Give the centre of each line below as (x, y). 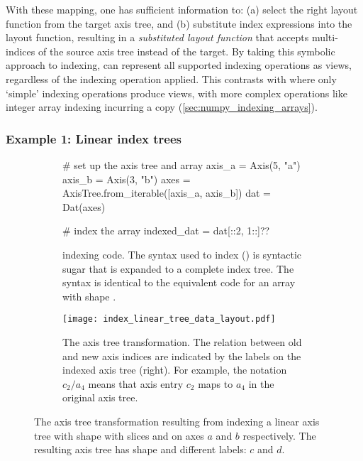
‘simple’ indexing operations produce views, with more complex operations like (177, 93)
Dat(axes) (84, 206)
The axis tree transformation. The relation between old (182, 341)
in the (261, 383)
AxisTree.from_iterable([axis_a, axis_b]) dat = (167, 193)
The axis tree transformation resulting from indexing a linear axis (177, 421)
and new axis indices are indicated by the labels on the (182, 356)
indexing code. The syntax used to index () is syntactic (182, 254)
